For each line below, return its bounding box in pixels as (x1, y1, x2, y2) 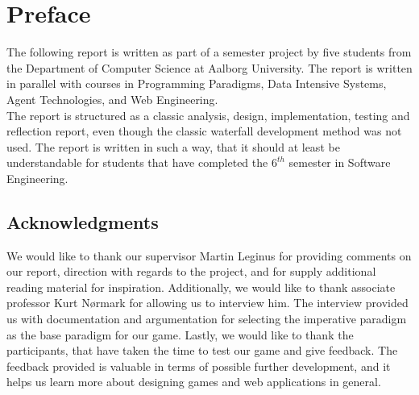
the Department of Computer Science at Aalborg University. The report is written (6, 59, 413, 76)
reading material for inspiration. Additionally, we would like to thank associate (6, 278, 396, 295)
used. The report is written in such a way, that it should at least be (6, 138, 340, 155)
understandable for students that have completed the (6, 154, 268, 171)
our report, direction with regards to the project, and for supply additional (6, 263, 376, 280)
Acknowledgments (6, 209, 159, 234)
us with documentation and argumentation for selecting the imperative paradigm (6, 310, 407, 327)
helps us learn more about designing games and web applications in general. (6, 373, 381, 390)
